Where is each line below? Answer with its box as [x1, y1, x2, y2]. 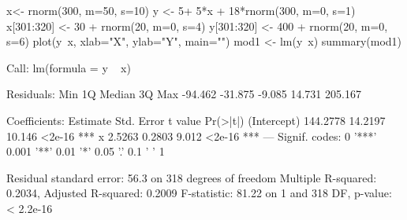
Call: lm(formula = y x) [6, 59, 131, 75]
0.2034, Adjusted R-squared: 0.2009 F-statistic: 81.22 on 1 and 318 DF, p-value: [6, 185, 392, 201]
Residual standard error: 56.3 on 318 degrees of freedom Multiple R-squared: [6, 169, 377, 185]
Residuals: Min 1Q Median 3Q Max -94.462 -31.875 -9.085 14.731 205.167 [6, 86, 361, 102]
